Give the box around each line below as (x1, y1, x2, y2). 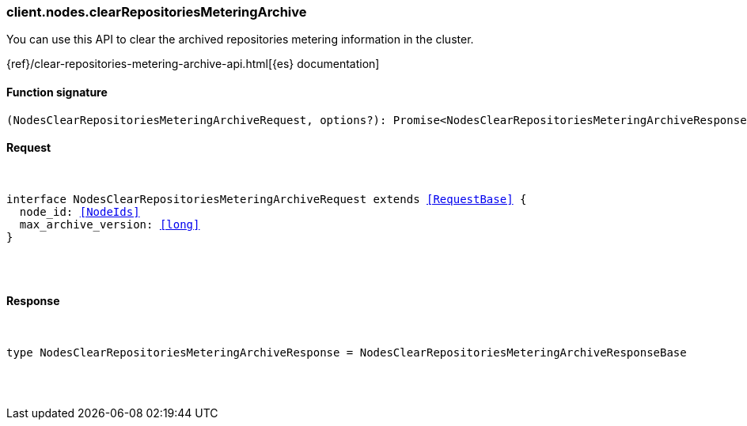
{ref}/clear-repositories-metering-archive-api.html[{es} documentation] (6, 57, 380, 71)
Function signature (6, 85, 108, 99)
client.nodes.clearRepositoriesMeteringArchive (6, 4, 307, 20)
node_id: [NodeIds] (19, 205, 140, 218)
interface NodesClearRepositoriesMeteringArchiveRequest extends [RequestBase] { (6, 192, 527, 205)
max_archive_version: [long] (19, 217, 200, 231)
